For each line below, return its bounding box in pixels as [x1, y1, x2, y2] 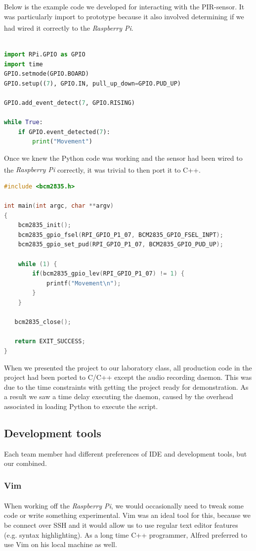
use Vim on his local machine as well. [4, 539, 117, 550]
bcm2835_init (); [18, 222, 72, 229]
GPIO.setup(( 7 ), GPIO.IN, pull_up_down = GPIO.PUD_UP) [4, 80, 181, 87]
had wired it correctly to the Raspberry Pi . [4, 22, 133, 33]
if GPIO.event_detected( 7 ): [18, 128, 110, 136]
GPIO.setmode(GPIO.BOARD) [4, 70, 89, 78]
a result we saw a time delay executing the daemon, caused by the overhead [4, 391, 233, 402]
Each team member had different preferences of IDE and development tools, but [4, 448, 247, 459]
